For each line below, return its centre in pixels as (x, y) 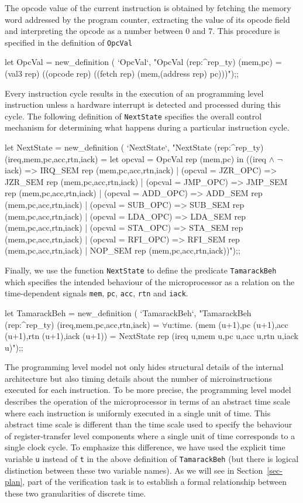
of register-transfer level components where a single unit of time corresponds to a (150, 435)
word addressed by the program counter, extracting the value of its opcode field (147, 19)
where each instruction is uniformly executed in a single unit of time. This (138, 413)
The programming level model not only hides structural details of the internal (144, 367)
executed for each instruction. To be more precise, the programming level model (148, 390)
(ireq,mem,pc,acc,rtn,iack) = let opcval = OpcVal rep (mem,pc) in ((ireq (135, 158)
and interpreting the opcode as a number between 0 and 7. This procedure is (142, 31)
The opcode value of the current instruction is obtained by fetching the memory (148, 8)
